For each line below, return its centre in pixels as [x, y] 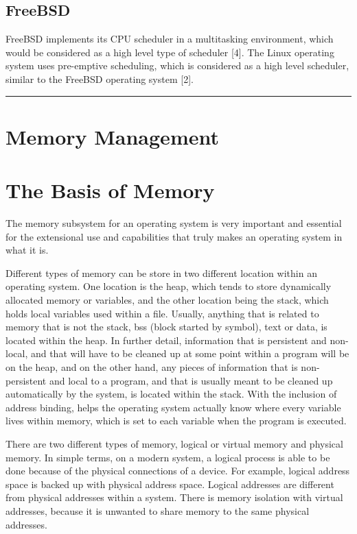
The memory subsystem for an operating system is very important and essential [174, 223]
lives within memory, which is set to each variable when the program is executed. [176, 421]
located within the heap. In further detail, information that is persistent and [166, 340]
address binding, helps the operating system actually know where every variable [173, 407]
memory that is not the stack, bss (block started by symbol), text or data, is [166, 327]
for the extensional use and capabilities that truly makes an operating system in [174, 236]
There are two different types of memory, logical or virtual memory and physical [174, 443]
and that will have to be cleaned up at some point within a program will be [190, 353]
